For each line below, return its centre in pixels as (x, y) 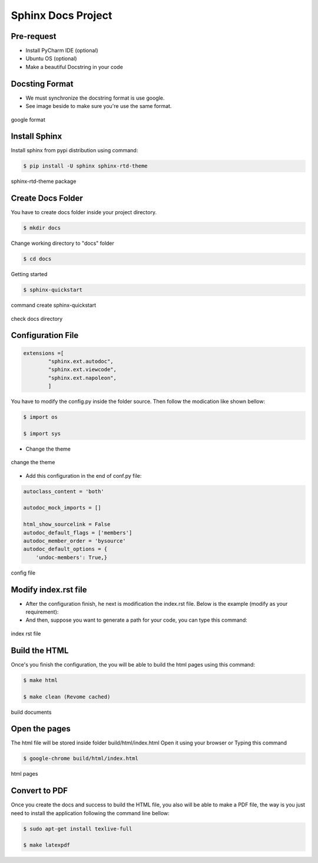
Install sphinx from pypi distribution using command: (74, 150)
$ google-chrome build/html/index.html (81, 759)
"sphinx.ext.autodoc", (81, 361)
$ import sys (42, 433)
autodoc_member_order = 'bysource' (74, 541)
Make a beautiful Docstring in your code (74, 67)
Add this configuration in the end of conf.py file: (84, 475)
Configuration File (45, 335)
